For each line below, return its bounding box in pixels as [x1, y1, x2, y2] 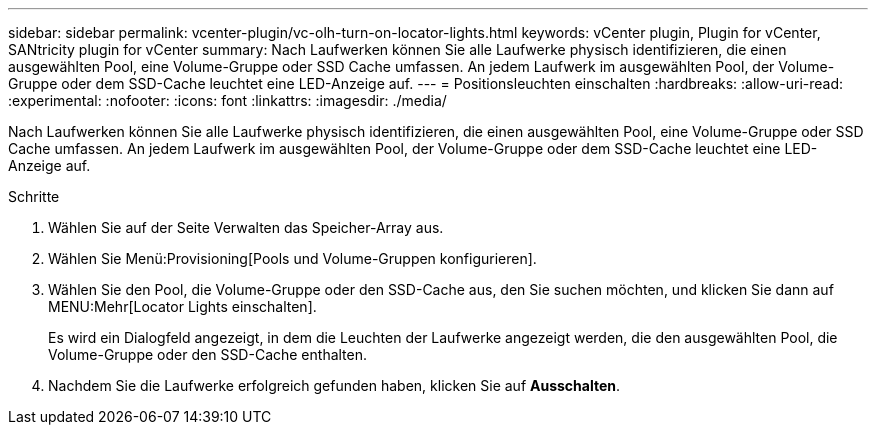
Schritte [8, 188, 60, 205]
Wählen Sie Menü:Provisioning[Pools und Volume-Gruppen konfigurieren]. [48, 250, 537, 267]
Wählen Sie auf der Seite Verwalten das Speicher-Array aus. [48, 219, 444, 236]
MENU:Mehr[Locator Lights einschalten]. [48, 298, 317, 315]
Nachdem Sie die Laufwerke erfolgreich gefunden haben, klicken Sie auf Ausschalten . [48, 377, 621, 394]
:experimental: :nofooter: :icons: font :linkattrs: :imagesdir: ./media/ [8, 92, 447, 109]
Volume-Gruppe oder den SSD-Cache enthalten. [48, 346, 368, 363]
